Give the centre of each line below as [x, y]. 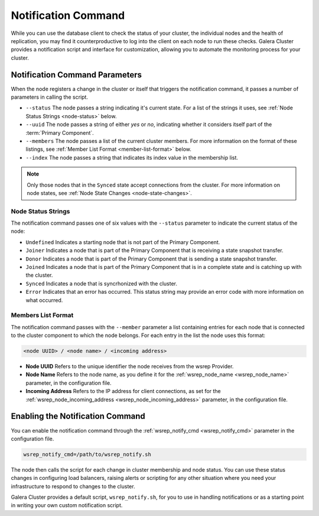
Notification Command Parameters [76, 75]
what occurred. [44, 300]
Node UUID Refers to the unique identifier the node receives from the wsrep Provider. [130, 366]
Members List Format [42, 315]
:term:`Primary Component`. [60, 132]
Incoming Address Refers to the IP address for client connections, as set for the [123, 391]
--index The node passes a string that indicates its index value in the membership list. [132, 157]
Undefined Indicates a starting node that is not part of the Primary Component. [123, 242]
